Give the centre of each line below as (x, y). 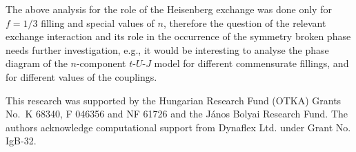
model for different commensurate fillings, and (251, 63)
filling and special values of (98, 22)
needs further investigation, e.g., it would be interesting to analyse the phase (167, 49)
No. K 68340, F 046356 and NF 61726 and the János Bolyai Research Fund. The (177, 114)
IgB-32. (21, 141)
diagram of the (37, 63)
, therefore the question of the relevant (245, 22)
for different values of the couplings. (81, 76)
